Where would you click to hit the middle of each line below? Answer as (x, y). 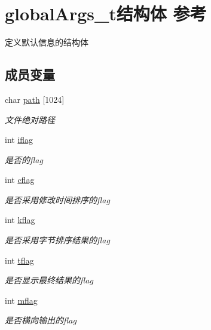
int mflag (21, 300)
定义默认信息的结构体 (47, 42)
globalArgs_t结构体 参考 (106, 13)
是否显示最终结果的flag (49, 280)
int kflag (20, 220)
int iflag (19, 140)
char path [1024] (35, 99)
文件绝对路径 (30, 119)
